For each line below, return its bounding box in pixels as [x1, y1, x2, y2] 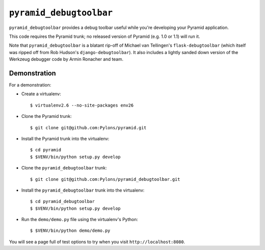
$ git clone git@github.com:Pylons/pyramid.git [30, 125, 147, 130]
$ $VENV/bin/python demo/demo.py [30, 228, 110, 233]
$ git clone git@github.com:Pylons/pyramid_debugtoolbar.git [30, 176, 180, 182]
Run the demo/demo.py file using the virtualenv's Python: [21, 217, 138, 222]
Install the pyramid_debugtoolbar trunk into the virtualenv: [21, 187, 145, 193]
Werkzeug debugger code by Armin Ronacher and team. [9, 56, 124, 62]
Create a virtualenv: [21, 91, 61, 97]
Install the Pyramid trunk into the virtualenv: [21, 136, 110, 141]
